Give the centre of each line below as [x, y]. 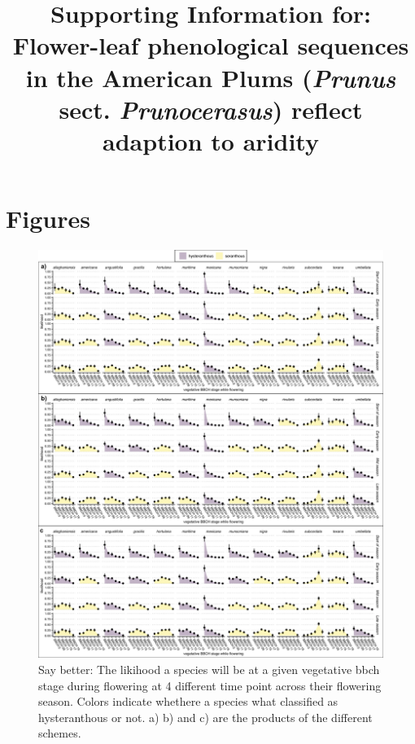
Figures [48, 219]
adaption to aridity [211, 140]
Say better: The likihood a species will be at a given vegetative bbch [209, 669]
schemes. [60, 733]
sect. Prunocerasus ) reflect [211, 109]
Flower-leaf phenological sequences [211, 45]
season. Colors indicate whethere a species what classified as [188, 701]
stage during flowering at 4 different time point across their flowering [210, 685]
